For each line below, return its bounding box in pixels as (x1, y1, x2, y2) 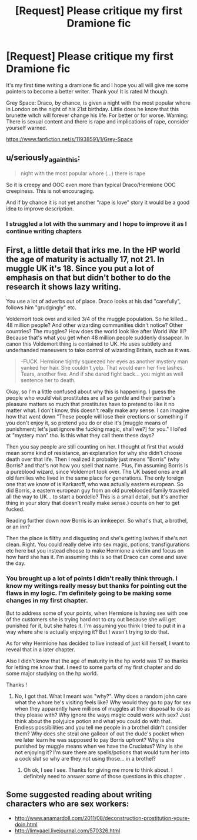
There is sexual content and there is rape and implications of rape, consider (6, 118, 189, 125)
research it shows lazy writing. (6, 282, 122, 292)
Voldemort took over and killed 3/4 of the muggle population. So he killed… (6, 315, 188, 322)
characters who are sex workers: (6, 799, 129, 809)
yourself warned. (6, 124, 48, 131)
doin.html (14, 821, 38, 828)
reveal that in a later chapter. (6, 645, 75, 653)
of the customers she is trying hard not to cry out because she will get (6, 615, 176, 623)
